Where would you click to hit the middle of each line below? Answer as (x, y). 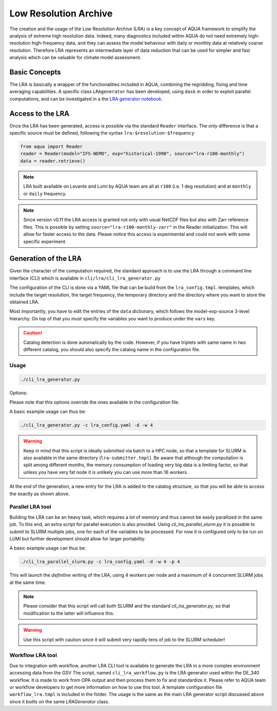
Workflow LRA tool (33, 655)
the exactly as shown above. (40, 494)
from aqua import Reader (52, 147)
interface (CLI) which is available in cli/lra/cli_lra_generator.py (85, 278)
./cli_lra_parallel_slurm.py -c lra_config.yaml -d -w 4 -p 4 (100, 562)
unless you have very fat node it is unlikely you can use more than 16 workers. (106, 472)
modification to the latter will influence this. (69, 613)
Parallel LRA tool (30, 507)
